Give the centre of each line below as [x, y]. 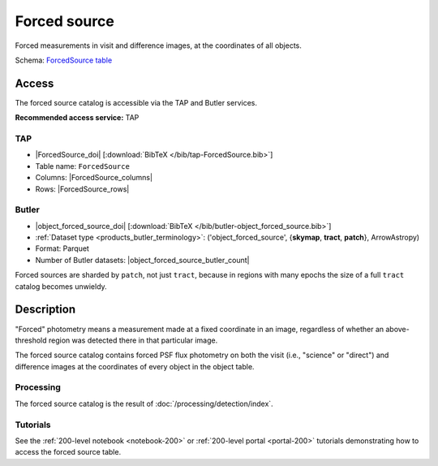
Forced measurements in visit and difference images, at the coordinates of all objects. [158, 45]
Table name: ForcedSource [82, 166]
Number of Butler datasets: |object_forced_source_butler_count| [143, 260]
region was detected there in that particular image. [133, 340]
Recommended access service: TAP [77, 118]
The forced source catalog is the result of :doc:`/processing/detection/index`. [144, 403]
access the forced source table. [68, 452]
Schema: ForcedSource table [64, 60]
